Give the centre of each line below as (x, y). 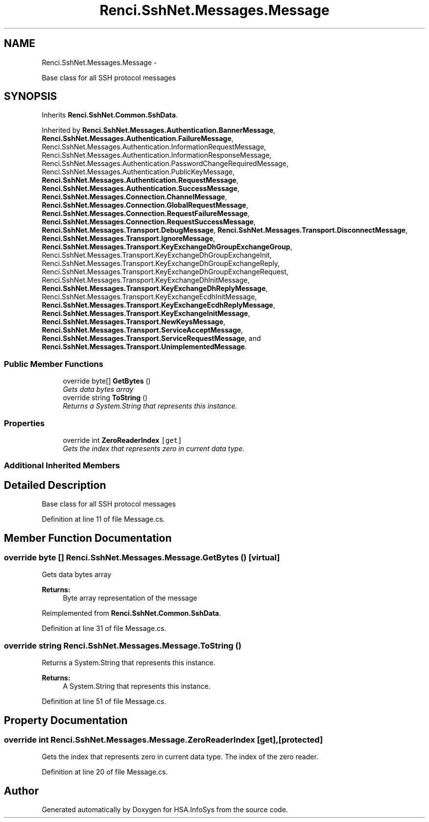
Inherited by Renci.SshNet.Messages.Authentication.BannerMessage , (159, 130)
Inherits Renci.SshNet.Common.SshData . (110, 115)
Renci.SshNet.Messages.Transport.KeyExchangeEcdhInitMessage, (149, 297)
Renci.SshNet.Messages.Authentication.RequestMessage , (140, 180)
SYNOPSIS (31, 97)
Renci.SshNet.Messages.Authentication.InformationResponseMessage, (157, 155)
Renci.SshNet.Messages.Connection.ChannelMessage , (134, 197)
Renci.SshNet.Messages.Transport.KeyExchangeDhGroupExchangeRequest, (165, 272)
